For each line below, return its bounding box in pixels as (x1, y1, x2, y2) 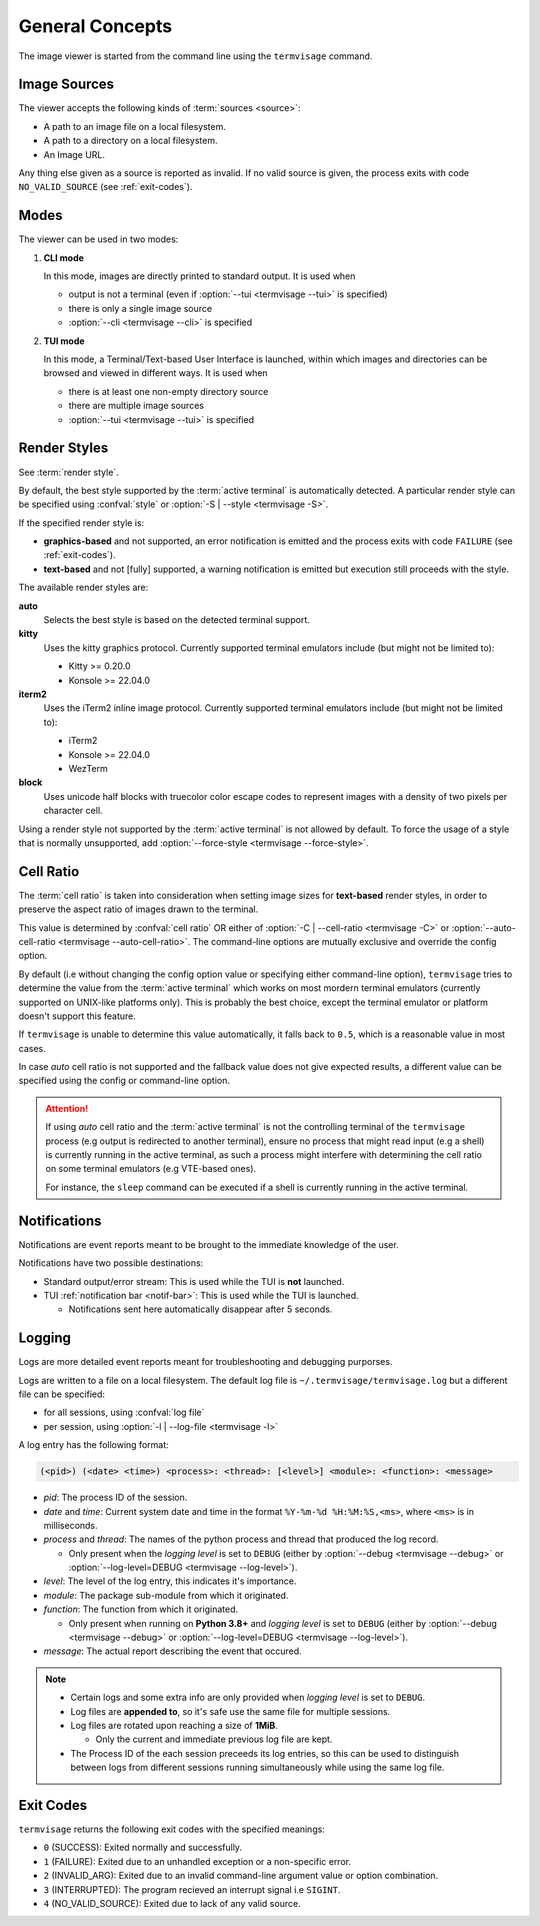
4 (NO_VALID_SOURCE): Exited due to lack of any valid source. (43, 1898, 301, 1910)
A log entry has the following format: (18, 1439, 169, 1451)
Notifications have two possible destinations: (18, 1257, 204, 1269)
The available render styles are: (18, 581, 149, 594)
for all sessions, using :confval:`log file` (43, 1406, 205, 1419)
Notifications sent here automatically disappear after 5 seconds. (68, 1303, 333, 1315)
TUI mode (43, 335, 85, 347)
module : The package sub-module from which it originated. (43, 1589, 289, 1601)
